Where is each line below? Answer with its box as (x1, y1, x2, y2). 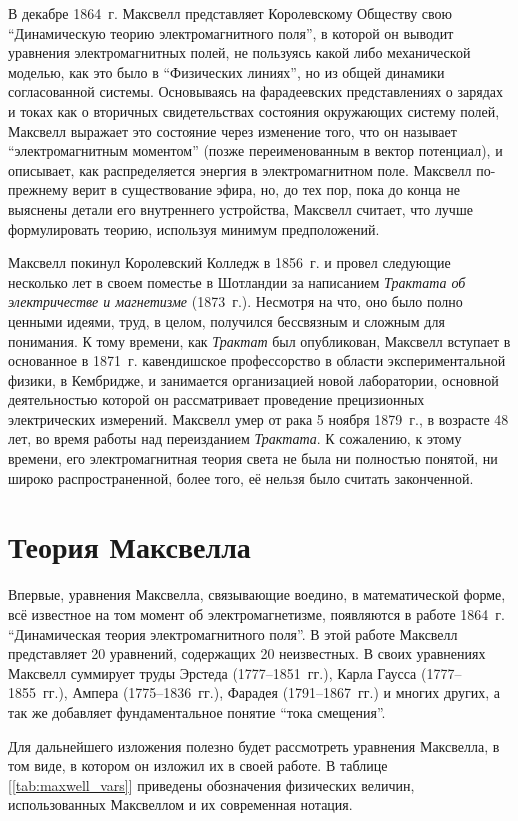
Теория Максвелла (8, 526, 251, 567)
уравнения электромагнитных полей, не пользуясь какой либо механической (8, 42, 471, 63)
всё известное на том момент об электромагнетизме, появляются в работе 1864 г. (8, 603, 505, 624)
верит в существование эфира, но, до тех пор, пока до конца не (72, 179, 460, 200)
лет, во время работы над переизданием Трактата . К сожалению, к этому (8, 428, 462, 449)
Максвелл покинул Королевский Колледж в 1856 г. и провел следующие (8, 252, 451, 273)
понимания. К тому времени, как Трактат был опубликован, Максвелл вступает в (8, 330, 511, 351)
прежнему (8, 179, 68, 200)
